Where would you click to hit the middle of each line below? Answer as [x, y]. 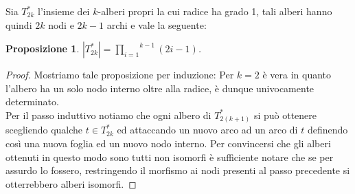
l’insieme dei [64, 11]
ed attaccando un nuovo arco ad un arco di [207, 130]
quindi [19, 24]
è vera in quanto [297, 75]
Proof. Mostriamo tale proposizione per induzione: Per [120, 75]
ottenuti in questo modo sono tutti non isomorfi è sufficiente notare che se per [170, 157]
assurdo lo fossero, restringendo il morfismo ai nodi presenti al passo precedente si [178, 170]
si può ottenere [285, 115]
